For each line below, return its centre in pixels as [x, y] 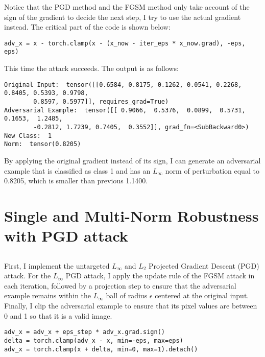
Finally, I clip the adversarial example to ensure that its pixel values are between [131, 306]
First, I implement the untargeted [57, 265]
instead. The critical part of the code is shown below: [87, 27]
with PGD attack [66, 236]
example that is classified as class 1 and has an [77, 170]
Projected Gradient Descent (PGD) [204, 265]
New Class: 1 [28, 136]
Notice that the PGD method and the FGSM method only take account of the [127, 7]
